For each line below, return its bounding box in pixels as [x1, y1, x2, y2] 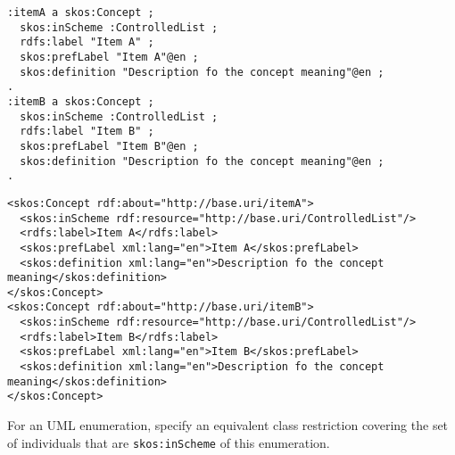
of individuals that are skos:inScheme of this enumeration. [7, 433, 330, 451]
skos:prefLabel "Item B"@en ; [20, 139, 199, 153]
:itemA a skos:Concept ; [7, 6, 154, 19]
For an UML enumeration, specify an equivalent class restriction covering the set [7, 416, 449, 434]
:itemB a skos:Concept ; [7, 95, 154, 108]
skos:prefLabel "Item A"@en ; [20, 50, 199, 63]
